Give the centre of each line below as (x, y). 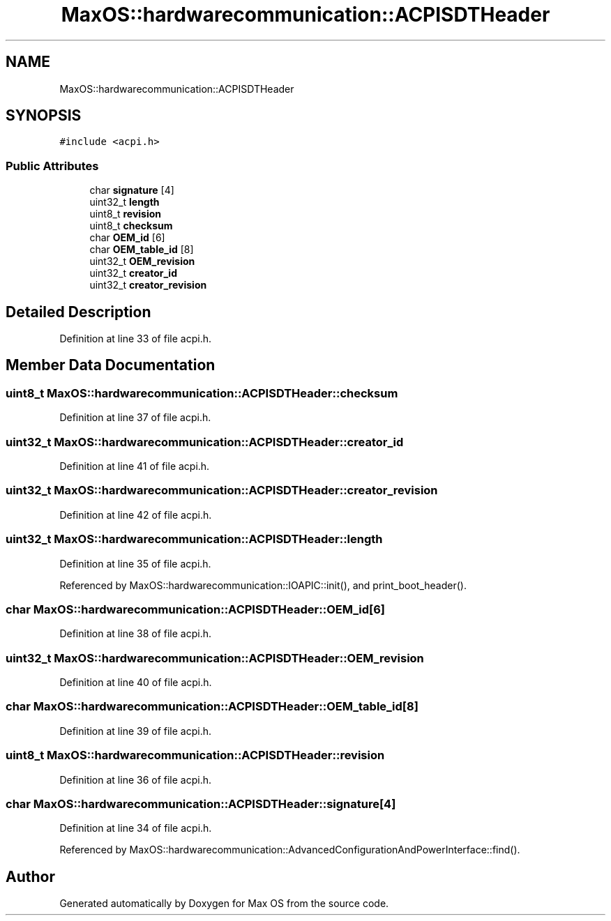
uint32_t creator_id (133, 273)
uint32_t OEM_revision (142, 261)
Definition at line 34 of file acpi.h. (136, 828)
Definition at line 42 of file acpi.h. (136, 515)
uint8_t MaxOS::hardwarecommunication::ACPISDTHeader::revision (195, 755)
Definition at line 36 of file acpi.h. (136, 779)
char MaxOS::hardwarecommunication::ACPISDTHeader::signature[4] (201, 804)
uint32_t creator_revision (148, 285)
